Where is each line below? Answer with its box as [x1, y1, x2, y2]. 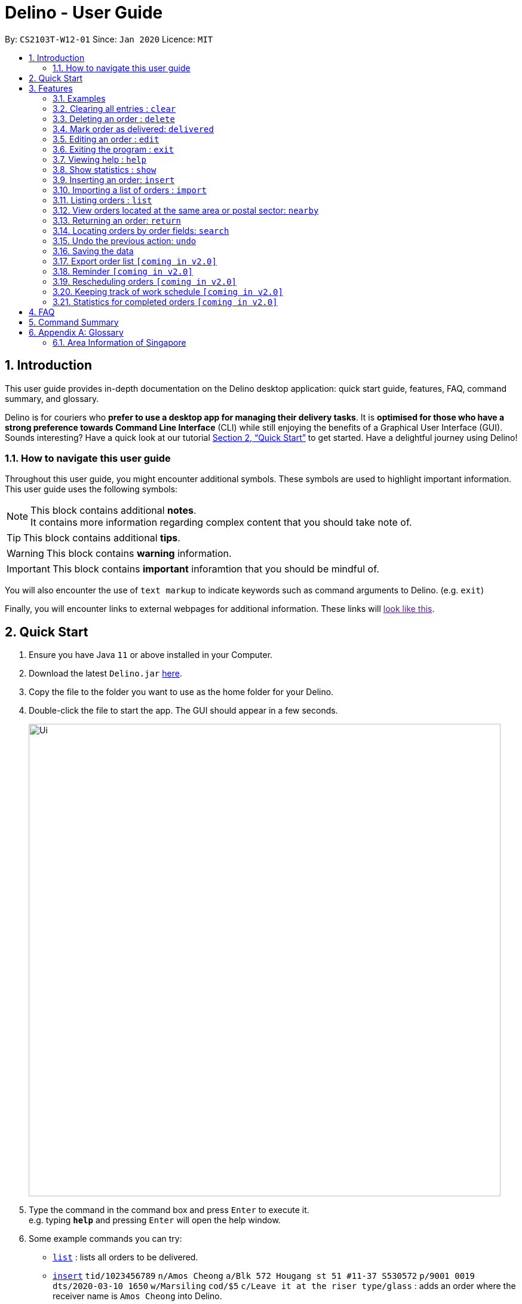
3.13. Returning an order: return [53, 215, 181, 226]
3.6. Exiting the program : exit [53, 144, 174, 154]
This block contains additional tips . [23, 532, 180, 544]
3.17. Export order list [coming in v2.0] [53, 255, 217, 266]
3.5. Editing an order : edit [53, 133, 159, 144]
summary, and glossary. [5, 393, 99, 404]
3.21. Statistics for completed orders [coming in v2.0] [53, 296, 278, 307]
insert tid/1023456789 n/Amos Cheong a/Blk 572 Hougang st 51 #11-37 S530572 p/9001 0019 [53, 1271, 475, 1281]
